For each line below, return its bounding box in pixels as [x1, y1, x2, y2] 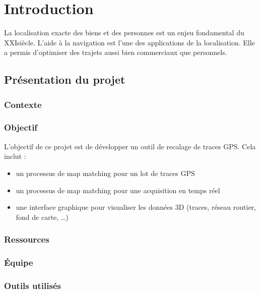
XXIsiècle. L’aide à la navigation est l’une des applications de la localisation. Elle [4, 37, 255, 47]
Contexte [4, 98, 42, 110]
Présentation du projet [4, 72, 125, 87]
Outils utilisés [4, 279, 61, 291]
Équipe [4, 256, 33, 269]
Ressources [4, 233, 49, 246]
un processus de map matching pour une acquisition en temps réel [16, 185, 220, 195]
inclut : [4, 151, 26, 161]
